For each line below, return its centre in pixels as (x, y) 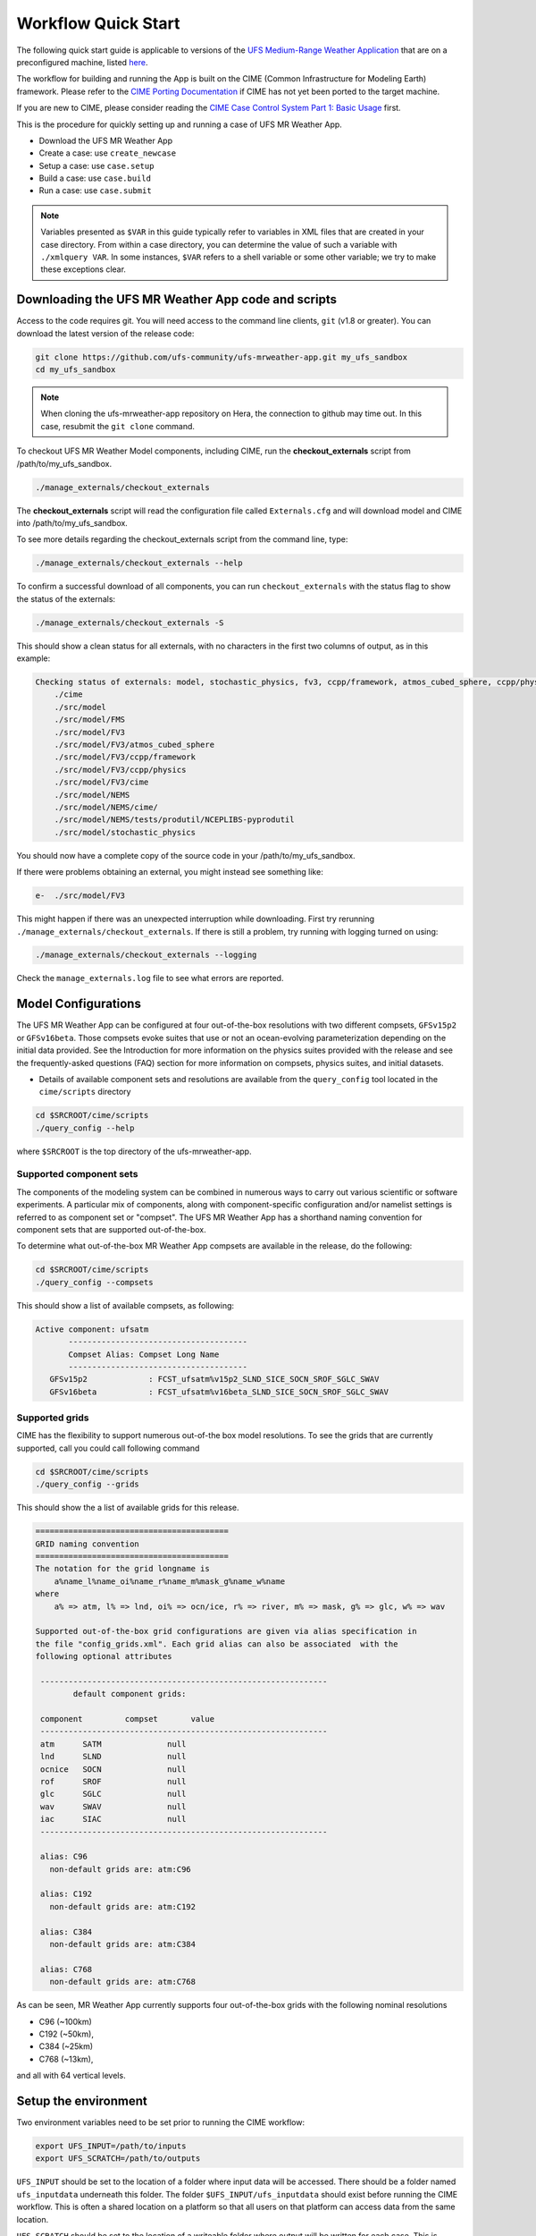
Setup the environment (82, 2100)
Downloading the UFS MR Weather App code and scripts (176, 300)
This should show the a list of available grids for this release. (128, 1508)
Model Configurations (79, 1004)
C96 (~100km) (66, 2021)
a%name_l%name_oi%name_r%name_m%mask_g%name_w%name (170, 1581)
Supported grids (53, 1418)
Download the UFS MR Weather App (106, 140)
